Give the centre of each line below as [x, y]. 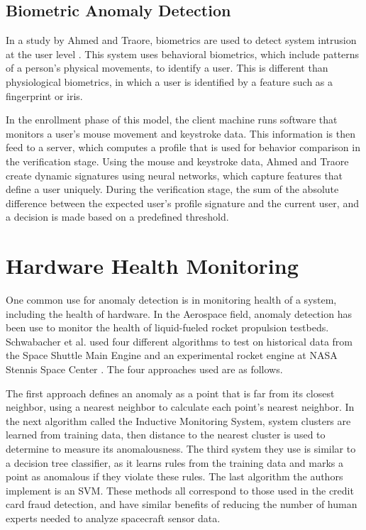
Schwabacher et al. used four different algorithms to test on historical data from [179, 341]
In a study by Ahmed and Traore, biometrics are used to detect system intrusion [181, 40]
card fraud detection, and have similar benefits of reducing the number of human [182, 504]
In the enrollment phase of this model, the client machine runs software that [172, 120]
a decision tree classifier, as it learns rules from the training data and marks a [175, 462]
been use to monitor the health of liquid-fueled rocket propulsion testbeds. [167, 327]
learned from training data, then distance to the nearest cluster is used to [166, 435]
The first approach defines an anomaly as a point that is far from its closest [170, 393]
